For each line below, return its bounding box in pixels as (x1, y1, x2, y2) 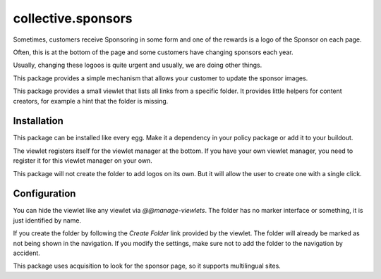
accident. (13, 249, 40, 257)
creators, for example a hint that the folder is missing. (13, 97, 169, 105)
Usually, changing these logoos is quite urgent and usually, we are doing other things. (13, 61, 262, 70)
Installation (13, 115, 64, 127)
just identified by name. (13, 216, 81, 225)
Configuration (13, 187, 76, 200)
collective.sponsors (13, 11, 133, 26)
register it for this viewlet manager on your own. (13, 156, 153, 165)
